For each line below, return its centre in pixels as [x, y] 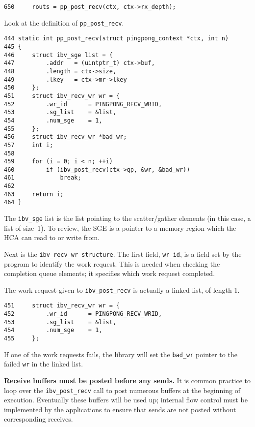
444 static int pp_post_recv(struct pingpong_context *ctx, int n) [116, 39]
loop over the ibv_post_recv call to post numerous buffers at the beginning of [122, 390]
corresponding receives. [38, 419]
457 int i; [29, 145]
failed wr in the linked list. [44, 364]
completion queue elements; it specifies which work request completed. [110, 273]
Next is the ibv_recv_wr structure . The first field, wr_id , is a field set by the [123, 254]
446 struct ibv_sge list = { [58, 55]
